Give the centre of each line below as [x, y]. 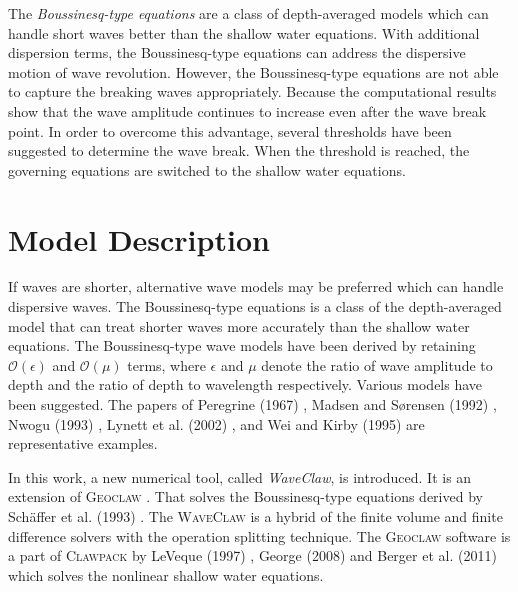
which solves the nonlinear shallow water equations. [166, 574]
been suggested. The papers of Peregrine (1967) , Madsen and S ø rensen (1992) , [252, 404]
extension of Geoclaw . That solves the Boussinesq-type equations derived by [245, 496]
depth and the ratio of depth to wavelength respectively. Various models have [245, 384]
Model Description [139, 238]
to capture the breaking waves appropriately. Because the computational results [252, 91]
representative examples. [83, 443]
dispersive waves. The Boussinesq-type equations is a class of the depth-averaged [255, 306]
